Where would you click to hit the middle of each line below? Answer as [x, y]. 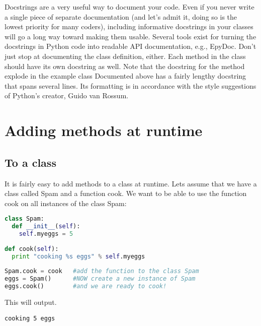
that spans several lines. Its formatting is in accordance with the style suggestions [130, 85]
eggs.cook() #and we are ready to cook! [86, 286]
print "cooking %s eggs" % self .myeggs [78, 256]
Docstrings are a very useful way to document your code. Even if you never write [129, 7]
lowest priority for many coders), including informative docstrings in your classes [129, 26]
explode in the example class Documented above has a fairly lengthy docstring [125, 76]
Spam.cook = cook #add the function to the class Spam [102, 271]
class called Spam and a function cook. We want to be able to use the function [126, 193]
